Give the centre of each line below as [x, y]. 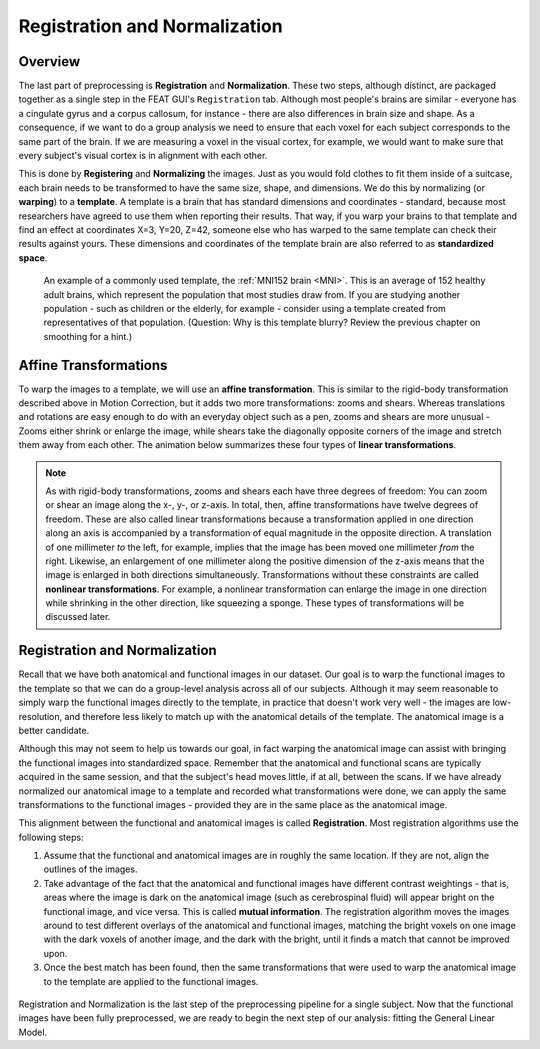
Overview [49, 61]
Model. [33, 1032]
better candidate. [54, 730]
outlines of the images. [90, 869]
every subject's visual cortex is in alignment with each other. [143, 156]
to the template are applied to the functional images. [151, 981]
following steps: [51, 837]
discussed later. [78, 617]
